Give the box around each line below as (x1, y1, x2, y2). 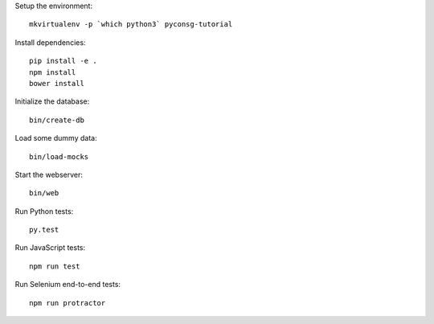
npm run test (29, 261, 80, 271)
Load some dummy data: (14, 133, 97, 143)
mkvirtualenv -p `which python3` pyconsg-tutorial (29, 20, 233, 29)
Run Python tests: (14, 206, 74, 216)
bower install (29, 79, 84, 88)
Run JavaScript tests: (14, 243, 86, 252)
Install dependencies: (14, 37, 86, 47)
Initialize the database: (14, 96, 90, 106)
